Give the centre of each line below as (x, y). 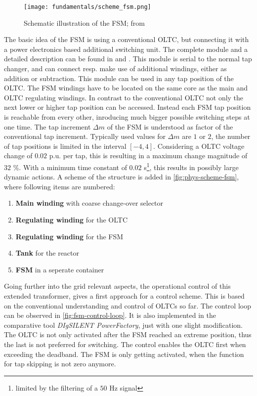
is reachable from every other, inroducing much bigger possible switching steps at (127, 117)
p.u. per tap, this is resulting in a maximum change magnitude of (148, 155)
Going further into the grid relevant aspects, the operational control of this (117, 286)
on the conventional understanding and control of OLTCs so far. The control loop (128, 305)
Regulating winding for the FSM (69, 236)
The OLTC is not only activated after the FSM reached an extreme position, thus (128, 334)
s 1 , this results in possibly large (191, 166)
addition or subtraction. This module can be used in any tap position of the (119, 78)
